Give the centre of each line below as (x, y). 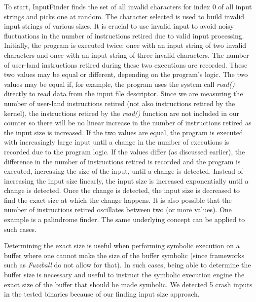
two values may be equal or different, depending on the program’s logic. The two (126, 74)
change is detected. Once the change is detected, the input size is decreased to (122, 190)
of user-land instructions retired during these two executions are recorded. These (126, 64)
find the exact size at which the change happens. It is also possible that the (118, 200)
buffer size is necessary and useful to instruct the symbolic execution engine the (124, 275)
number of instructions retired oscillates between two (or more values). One (118, 209)
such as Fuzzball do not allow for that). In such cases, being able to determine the (128, 265)
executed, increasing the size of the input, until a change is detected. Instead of (124, 171)
